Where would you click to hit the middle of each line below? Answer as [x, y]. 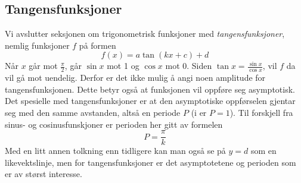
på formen [97, 45]
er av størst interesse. [44, 174]
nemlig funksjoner [37, 45]
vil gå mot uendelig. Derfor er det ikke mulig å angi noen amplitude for [135, 78]
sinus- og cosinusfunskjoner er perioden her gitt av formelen [114, 124]
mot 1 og [123, 66]
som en [263, 151]
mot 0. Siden [189, 66]
